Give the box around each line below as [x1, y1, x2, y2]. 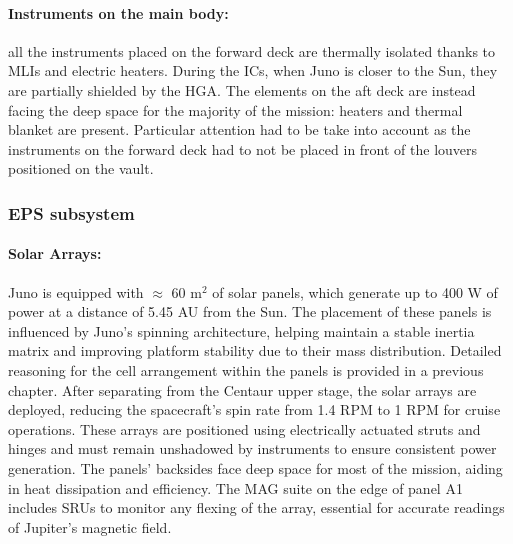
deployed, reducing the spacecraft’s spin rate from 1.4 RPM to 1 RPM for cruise [8, 399, 501, 420]
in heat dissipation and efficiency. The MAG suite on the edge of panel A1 [8, 477, 463, 498]
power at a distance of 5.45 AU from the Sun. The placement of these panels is [8, 301, 492, 322]
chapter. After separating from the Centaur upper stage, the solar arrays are [8, 379, 477, 400]
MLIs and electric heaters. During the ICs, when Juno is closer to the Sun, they [8, 60, 498, 81]
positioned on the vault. [8, 158, 154, 179]
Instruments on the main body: [8, 2, 229, 23]
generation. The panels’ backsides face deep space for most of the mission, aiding [8, 457, 503, 478]
